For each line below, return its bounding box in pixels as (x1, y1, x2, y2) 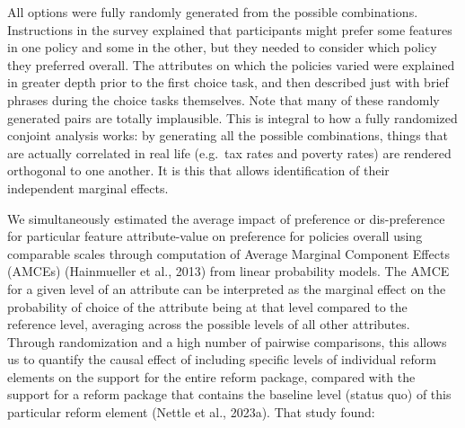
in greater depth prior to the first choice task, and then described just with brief (7, 73, 449, 92)
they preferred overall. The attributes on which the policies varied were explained (7, 55, 455, 74)
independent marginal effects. (7, 178, 169, 197)
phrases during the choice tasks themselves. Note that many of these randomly (7, 90, 440, 109)
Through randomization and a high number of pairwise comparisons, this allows (7, 332, 447, 351)
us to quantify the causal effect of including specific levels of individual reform (7, 350, 436, 369)
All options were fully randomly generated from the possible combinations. (7, 3, 418, 21)
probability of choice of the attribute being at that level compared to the (7, 297, 408, 316)
